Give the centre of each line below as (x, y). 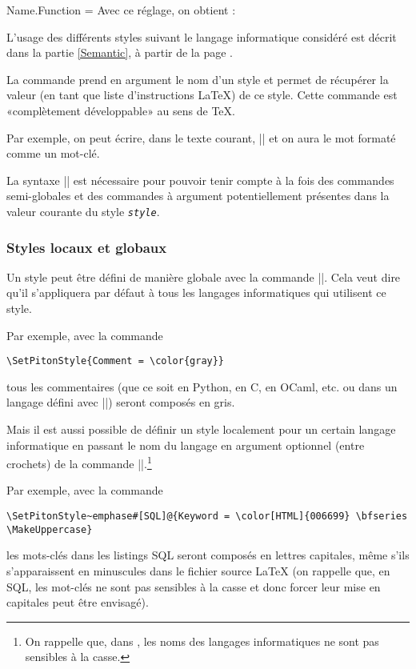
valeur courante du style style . (83, 211)
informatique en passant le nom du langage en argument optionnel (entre (186, 445)
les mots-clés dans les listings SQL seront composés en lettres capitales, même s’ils (208, 555)
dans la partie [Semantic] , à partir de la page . (120, 52)
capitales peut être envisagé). (78, 602)
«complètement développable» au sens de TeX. (121, 110)
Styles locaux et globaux (87, 247)
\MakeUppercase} (50, 529)
